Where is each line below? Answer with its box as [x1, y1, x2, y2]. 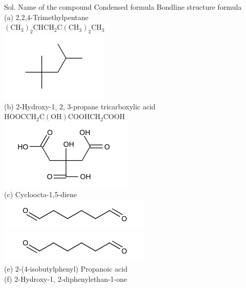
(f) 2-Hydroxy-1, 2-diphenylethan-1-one [4, 273, 128, 284]
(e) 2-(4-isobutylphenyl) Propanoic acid [4, 263, 128, 274]
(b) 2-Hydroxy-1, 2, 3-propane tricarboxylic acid [4, 101, 156, 111]
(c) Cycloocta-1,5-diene [4, 189, 77, 200]
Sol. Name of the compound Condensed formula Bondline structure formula [4, 2, 242, 12]
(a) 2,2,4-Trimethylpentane [4, 11, 89, 22]
